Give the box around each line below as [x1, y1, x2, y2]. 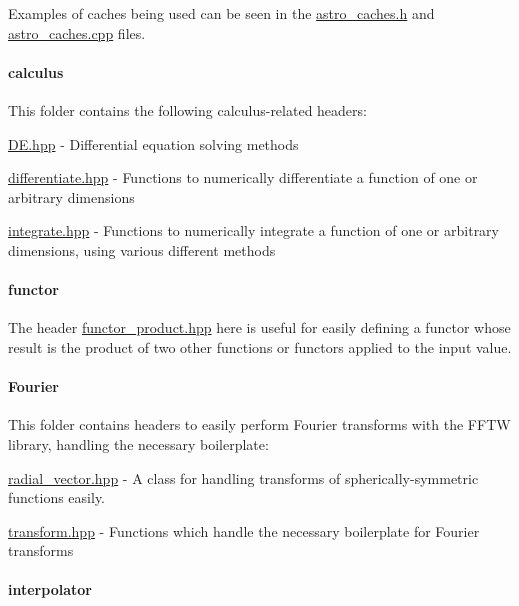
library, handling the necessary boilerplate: [8, 433, 269, 454]
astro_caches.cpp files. [8, 22, 146, 43]
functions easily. [8, 487, 106, 508]
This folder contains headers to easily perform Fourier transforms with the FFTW [8, 414, 511, 435]
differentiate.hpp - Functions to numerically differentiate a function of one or [8, 167, 478, 188]
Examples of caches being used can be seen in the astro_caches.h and [8, 3, 435, 23]
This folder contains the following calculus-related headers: [8, 99, 367, 120]
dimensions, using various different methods [8, 239, 276, 260]
